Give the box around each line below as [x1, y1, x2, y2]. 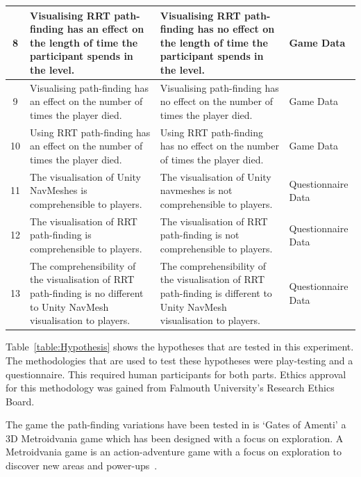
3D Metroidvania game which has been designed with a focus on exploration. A [6, 430, 344, 445]
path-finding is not [160, 227, 240, 242]
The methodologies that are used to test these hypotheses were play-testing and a [6, 353, 353, 367]
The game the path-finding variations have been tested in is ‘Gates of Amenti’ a [6, 417, 346, 432]
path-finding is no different [30, 286, 144, 300]
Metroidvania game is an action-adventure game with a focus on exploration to [6, 444, 342, 459]
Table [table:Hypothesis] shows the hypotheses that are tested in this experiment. [6, 339, 354, 354]
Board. [6, 394, 35, 408]
